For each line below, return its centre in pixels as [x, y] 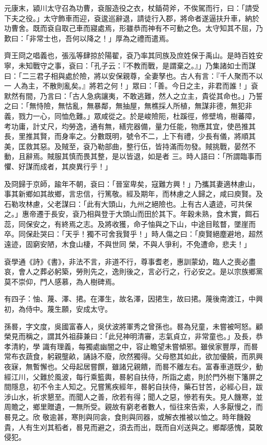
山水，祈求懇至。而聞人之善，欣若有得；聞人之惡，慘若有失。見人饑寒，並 [137, 396]
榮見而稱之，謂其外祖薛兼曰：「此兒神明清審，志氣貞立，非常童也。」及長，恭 [133, 336]
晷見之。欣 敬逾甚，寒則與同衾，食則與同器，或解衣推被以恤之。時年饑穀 [128, 416]
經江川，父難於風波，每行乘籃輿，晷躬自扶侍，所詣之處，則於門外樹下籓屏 [130, 376]
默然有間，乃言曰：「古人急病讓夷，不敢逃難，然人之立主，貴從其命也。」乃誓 [133, 95]
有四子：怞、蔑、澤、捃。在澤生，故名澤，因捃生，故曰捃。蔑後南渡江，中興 [133, 299]
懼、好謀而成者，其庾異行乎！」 [58, 166]
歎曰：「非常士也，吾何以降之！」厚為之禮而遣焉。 [89, 38]
